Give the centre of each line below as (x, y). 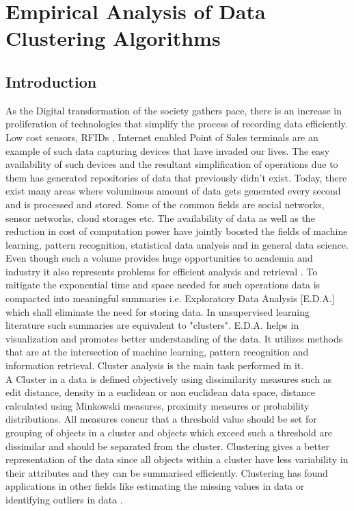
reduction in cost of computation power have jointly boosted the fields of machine (177, 231)
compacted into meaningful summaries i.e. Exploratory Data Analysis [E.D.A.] (170, 298)
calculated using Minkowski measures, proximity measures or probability (158, 405)
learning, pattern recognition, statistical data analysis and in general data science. (177, 244)
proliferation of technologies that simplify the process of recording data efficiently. (177, 124)
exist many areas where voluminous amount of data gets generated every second (173, 191)
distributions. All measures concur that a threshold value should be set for (161, 419)
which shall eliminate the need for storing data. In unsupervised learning (158, 311)
